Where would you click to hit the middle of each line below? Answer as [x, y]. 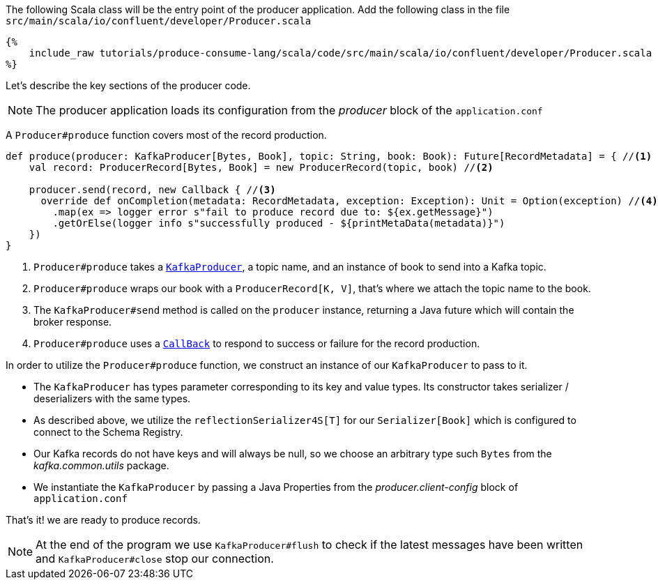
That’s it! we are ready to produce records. [103, 520]
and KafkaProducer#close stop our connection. [155, 559]
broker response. [73, 322]
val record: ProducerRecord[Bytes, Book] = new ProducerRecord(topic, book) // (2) [261, 167]
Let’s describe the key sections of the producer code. [128, 85]
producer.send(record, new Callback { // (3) [152, 190]
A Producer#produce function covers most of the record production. [166, 135]
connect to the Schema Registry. [108, 432]
